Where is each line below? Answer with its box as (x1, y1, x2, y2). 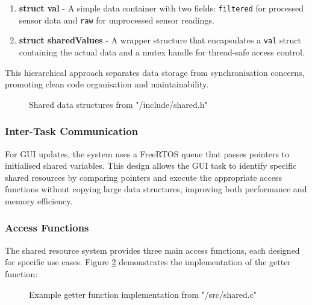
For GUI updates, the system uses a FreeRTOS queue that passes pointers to (5, 147, 290, 160)
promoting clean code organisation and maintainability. (5, 78, 209, 90)
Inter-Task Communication (5, 124, 139, 139)
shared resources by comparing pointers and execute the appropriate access (5, 171, 282, 183)
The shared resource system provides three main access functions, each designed (5, 244, 300, 256)
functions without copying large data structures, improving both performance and (5, 183, 307, 195)
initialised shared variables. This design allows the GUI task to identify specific (5, 159, 297, 172)
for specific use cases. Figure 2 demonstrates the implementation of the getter (5, 256, 291, 268)
